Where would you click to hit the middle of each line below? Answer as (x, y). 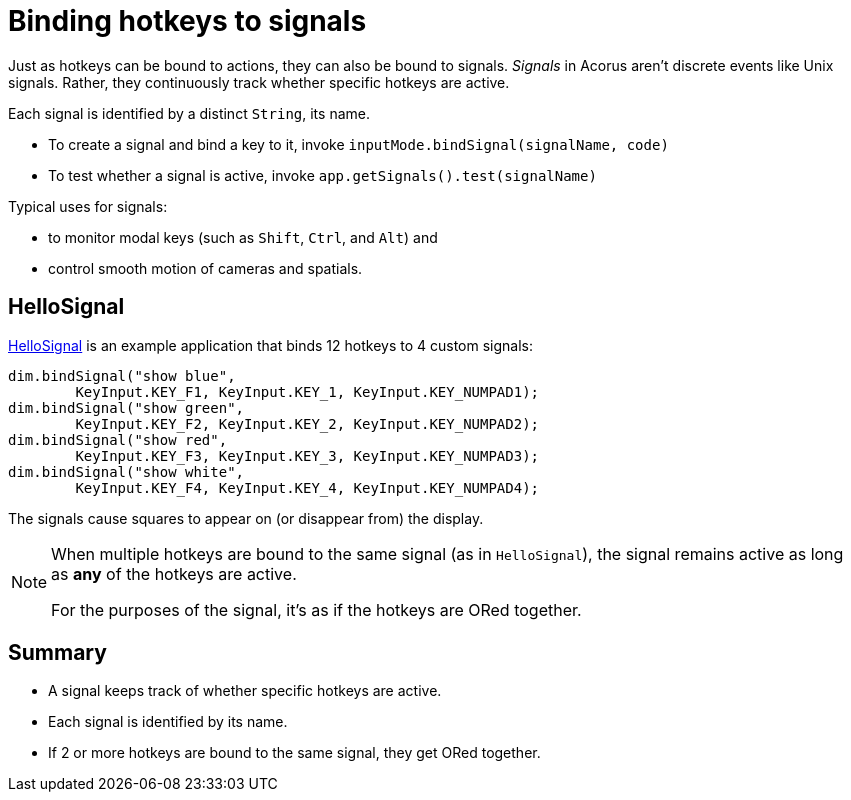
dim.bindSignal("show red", (118, 439)
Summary (57, 653)
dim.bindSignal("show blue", (122, 375)
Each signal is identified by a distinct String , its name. (189, 113)
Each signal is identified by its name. (168, 722)
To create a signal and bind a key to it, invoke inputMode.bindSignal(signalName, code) (358, 144)
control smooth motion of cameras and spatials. (205, 268)
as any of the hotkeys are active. (174, 573)
